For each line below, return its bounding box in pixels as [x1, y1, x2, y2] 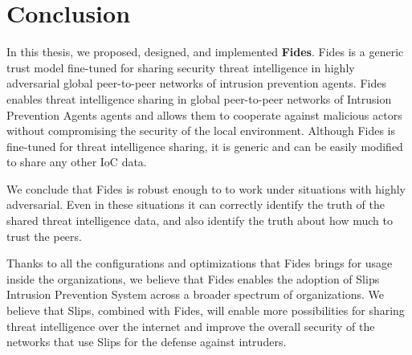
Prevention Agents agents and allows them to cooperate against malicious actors [6, 106, 402, 123]
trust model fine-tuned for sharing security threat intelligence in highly [6, 59, 355, 75]
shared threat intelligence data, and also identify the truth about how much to [6, 212, 393, 229]
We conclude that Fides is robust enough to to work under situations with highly [6, 180, 406, 197]
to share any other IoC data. [6, 153, 147, 170]
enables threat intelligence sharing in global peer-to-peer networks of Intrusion [6, 90, 392, 107]
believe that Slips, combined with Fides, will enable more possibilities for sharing [6, 302, 405, 319]
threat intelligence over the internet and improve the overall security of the [6, 317, 375, 334]
